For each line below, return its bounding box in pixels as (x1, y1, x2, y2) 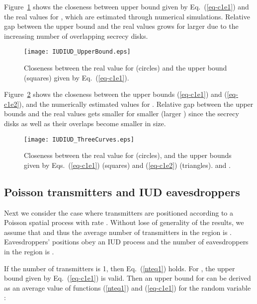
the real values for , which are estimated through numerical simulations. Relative (4, 11, 250, 21)
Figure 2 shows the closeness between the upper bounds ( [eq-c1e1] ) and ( (4, 89, 227, 99)
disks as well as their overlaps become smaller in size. (4, 118, 166, 128)
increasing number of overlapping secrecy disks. (4, 30, 148, 41)
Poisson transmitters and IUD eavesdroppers (4, 184, 240, 199)
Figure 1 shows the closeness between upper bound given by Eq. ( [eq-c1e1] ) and (4, 1, 249, 11)
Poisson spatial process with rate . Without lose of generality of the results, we (4, 217, 244, 228)
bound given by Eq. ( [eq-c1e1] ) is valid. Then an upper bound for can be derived (4, 273, 251, 283)
